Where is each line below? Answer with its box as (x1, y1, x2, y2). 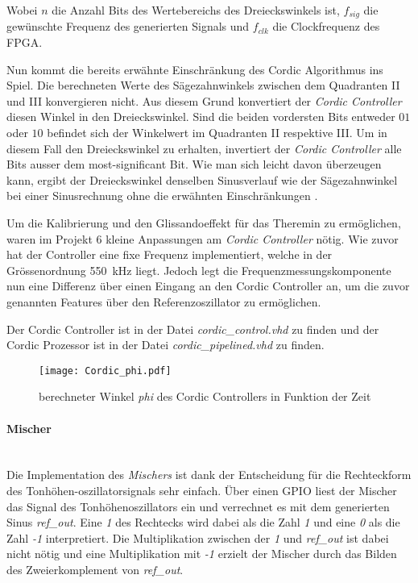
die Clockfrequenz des (272, 18, 380, 35)
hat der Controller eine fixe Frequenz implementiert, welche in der (6, 246, 333, 263)
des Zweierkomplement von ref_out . (6, 560, 184, 577)
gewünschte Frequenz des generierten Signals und (6, 18, 250, 35)
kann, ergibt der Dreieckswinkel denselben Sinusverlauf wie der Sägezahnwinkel (6, 171, 398, 188)
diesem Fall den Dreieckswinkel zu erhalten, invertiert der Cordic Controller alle (6, 140, 402, 156)
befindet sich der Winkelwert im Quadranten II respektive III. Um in (47, 124, 387, 141)
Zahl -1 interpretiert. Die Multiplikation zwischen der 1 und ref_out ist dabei (6, 529, 389, 546)
